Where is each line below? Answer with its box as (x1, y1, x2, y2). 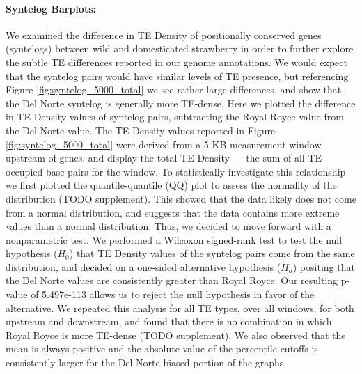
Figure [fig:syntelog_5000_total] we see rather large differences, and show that (6, 82, 342, 97)
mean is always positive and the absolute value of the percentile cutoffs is (6, 341, 318, 356)
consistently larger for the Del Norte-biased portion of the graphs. (6, 355, 287, 370)
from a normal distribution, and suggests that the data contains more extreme (6, 205, 340, 219)
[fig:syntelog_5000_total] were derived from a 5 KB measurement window (6, 137, 322, 151)
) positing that (292, 259, 355, 274)
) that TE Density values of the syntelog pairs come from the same (69, 246, 355, 260)
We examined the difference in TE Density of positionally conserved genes (6, 27, 322, 42)
